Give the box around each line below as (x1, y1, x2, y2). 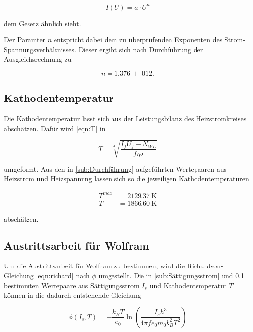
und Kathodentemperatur (149, 280, 227, 290)
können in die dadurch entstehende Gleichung (4, 290, 141, 300)
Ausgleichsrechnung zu (4, 54, 72, 64)
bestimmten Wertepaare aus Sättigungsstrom (4, 280, 140, 290)
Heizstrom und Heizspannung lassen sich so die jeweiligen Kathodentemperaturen (4, 173, 249, 184)
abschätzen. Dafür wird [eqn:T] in (4, 123, 106, 133)
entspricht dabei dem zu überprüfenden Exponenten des (54, 34, 223, 45)
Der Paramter (4, 34, 46, 45)
